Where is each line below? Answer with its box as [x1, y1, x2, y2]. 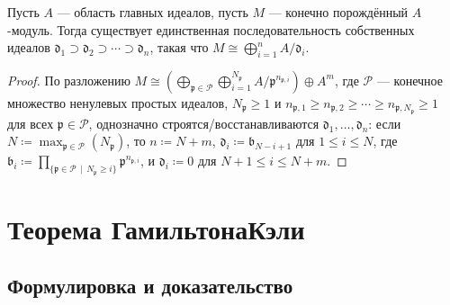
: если [368, 113, 401, 132]
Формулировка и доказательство [7, 272, 293, 300]
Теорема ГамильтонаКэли [7, 210, 305, 247]
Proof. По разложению [7, 70, 130, 89]
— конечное [376, 70, 443, 89]
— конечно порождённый [268, 3, 409, 21]
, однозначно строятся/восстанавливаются [88, 113, 319, 132]
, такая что [149, 38, 209, 57]
